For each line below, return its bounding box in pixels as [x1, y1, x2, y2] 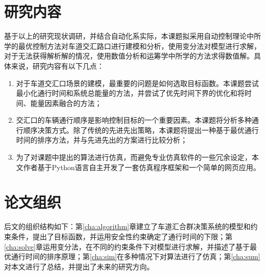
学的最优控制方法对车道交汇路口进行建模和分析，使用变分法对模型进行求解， [4, 40, 261, 51]
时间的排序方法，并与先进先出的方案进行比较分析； [16, 134, 188, 145]
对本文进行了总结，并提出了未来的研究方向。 [4, 261, 154, 271]
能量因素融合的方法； [30, 97, 102, 108]
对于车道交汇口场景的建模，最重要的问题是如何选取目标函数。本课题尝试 [16, 77, 259, 88]
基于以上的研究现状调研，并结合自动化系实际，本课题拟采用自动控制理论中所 [4, 31, 261, 41]
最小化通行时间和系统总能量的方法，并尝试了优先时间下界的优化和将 [16, 88, 245, 98]
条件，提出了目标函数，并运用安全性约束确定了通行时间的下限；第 [11, 231, 232, 241]
